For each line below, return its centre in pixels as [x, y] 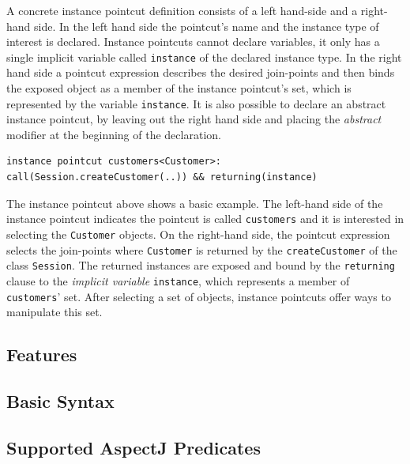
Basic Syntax [60, 400]
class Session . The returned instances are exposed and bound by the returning [201, 265]
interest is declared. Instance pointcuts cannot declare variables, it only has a [193, 41]
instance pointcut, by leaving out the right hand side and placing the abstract [194, 119]
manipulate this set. [55, 312]
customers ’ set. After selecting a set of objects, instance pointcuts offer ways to [199, 296]
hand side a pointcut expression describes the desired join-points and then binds [201, 72]
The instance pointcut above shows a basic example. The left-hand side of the [195, 203]
